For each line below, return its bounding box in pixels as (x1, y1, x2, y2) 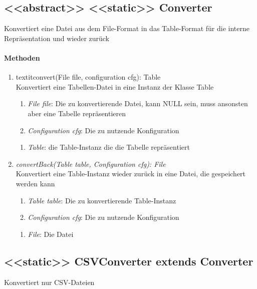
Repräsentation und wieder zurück (4, 33, 110, 43)
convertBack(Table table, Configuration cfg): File (16, 158, 166, 169)
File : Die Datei (28, 228, 74, 239)
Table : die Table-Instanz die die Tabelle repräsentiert (28, 142, 190, 152)
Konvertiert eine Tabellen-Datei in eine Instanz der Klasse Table (16, 81, 214, 92)
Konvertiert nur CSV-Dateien (4, 276, 95, 287)
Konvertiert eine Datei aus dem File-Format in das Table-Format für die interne (4, 23, 249, 34)
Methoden (4, 52, 40, 63)
